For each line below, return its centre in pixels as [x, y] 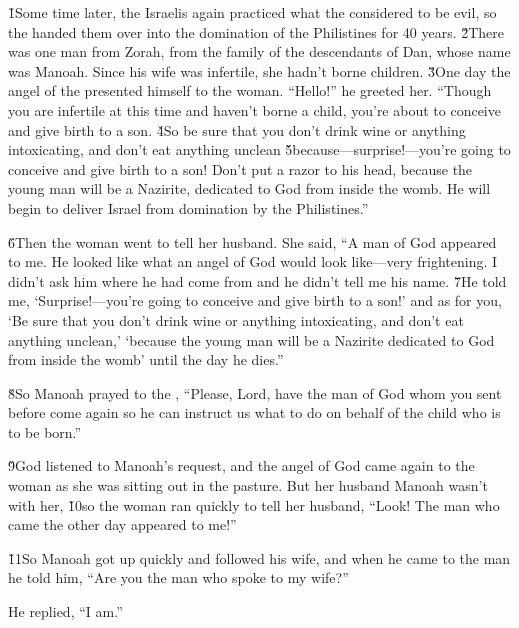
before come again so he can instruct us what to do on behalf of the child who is [254, 412]
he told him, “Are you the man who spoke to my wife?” [178, 577]
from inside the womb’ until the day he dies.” [146, 359]
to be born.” [45, 431]
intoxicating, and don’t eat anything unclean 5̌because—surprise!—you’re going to [259, 149]
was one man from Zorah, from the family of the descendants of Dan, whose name [259, 51]
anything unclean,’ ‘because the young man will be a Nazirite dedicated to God [251, 339]
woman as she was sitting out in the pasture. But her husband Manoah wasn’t [248, 485]
